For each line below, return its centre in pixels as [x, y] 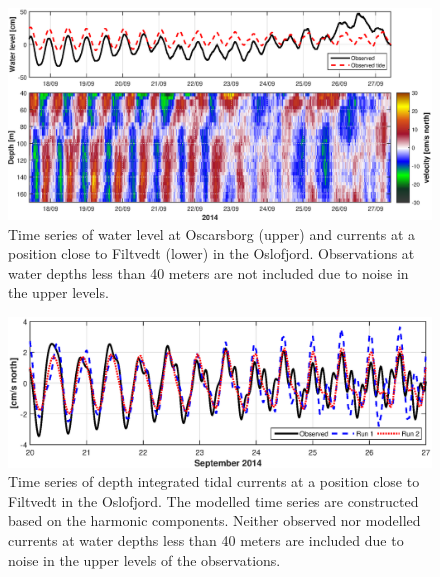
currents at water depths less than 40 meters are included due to [206, 540]
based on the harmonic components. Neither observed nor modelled [214, 520]
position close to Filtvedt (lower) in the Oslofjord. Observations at [211, 253]
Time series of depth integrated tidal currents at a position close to [214, 481]
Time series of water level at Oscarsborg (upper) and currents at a [212, 233]
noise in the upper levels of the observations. [144, 559]
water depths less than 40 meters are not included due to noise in [208, 272]
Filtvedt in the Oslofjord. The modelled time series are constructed [213, 500]
